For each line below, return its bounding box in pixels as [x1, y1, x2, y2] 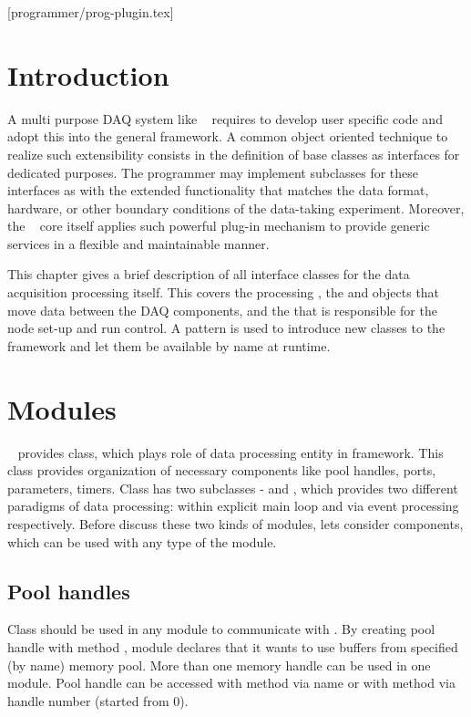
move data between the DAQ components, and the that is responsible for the [7, 300, 437, 319]
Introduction [7, 56, 169, 93]
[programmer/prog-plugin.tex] [7, 3, 174, 21]
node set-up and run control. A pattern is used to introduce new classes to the [7, 318, 445, 338]
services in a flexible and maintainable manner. [7, 234, 270, 253]
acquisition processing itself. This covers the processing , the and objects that [7, 283, 440, 302]
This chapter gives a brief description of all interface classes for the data [7, 265, 410, 284]
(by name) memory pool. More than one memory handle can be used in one [7, 655, 431, 674]
